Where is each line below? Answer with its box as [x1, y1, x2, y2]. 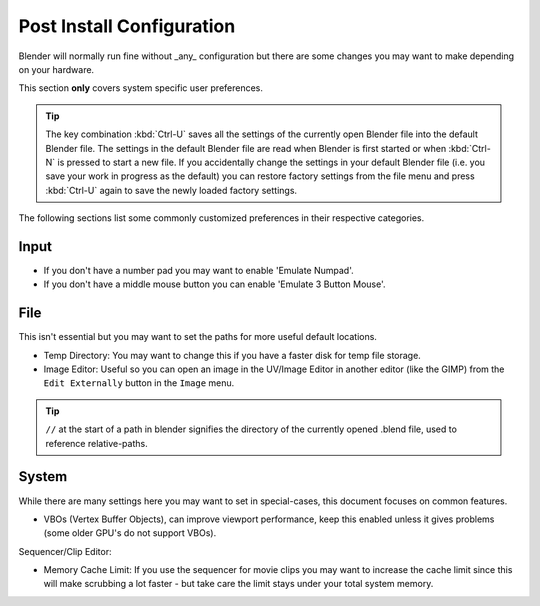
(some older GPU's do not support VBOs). [43, 527, 217, 539]
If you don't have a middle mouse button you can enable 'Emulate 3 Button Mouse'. [43, 278, 386, 290]
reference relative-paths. [45, 437, 149, 449]
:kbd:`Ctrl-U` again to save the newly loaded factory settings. [45, 184, 298, 196]
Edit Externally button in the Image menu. [43, 377, 235, 389]
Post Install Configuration [18, 15, 236, 37]
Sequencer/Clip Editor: [18, 545, 112, 557]
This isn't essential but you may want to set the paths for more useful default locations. [18, 331, 377, 343]
